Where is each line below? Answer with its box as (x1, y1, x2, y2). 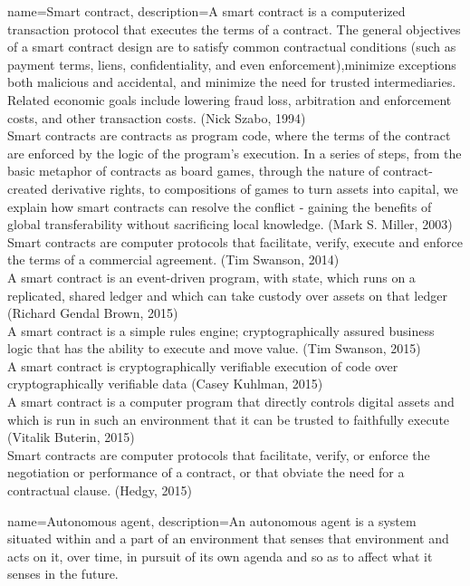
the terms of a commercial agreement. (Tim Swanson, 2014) (7, 250, 340, 269)
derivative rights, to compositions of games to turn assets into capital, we (52, 178, 458, 197)
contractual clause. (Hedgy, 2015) (7, 481, 192, 500)
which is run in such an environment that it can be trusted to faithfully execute (7, 409, 450, 428)
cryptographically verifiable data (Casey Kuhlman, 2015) (7, 374, 323, 393)
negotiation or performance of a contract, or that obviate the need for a (7, 463, 405, 482)
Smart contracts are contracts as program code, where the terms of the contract (7, 126, 451, 145)
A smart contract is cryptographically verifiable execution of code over (7, 356, 398, 375)
